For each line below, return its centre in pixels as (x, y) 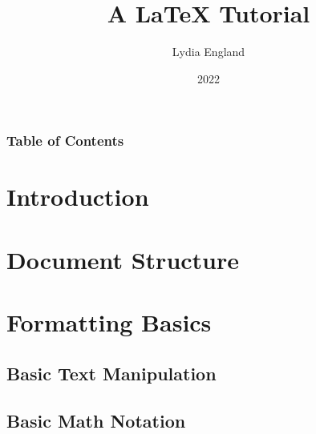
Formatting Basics (109, 322)
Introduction (78, 197)
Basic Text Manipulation (111, 373)
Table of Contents (65, 141)
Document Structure (123, 259)
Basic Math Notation (96, 420)
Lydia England (209, 52)
